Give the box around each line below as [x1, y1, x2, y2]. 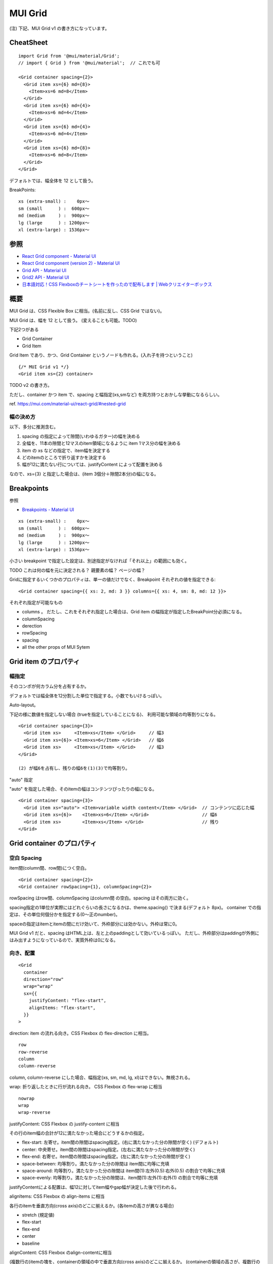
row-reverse [18, 1049, 48, 1055]
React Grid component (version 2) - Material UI [22, 260, 120, 266]
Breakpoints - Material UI [22, 507, 74, 513]
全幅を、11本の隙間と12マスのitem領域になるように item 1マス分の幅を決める [22, 440, 181, 446]
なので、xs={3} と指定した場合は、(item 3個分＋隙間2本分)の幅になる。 [9, 471, 159, 477]
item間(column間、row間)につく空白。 [9, 865, 89, 871]
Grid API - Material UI [22, 267, 67, 273]
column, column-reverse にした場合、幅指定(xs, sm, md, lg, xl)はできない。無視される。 [9, 1074, 193, 1080]
